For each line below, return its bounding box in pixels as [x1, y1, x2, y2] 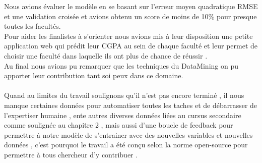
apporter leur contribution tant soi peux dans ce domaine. [4, 70, 183, 81]
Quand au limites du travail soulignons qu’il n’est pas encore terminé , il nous [4, 90, 244, 100]
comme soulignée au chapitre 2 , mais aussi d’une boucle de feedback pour [4, 120, 233, 130]
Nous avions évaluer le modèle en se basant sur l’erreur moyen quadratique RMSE [4, 1, 258, 11]
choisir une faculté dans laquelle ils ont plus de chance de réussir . [4, 50, 208, 61]
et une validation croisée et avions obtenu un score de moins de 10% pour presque [4, 11, 257, 21]
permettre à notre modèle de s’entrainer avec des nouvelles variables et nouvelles [4, 129, 253, 140]
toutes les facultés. [4, 21, 61, 31]
